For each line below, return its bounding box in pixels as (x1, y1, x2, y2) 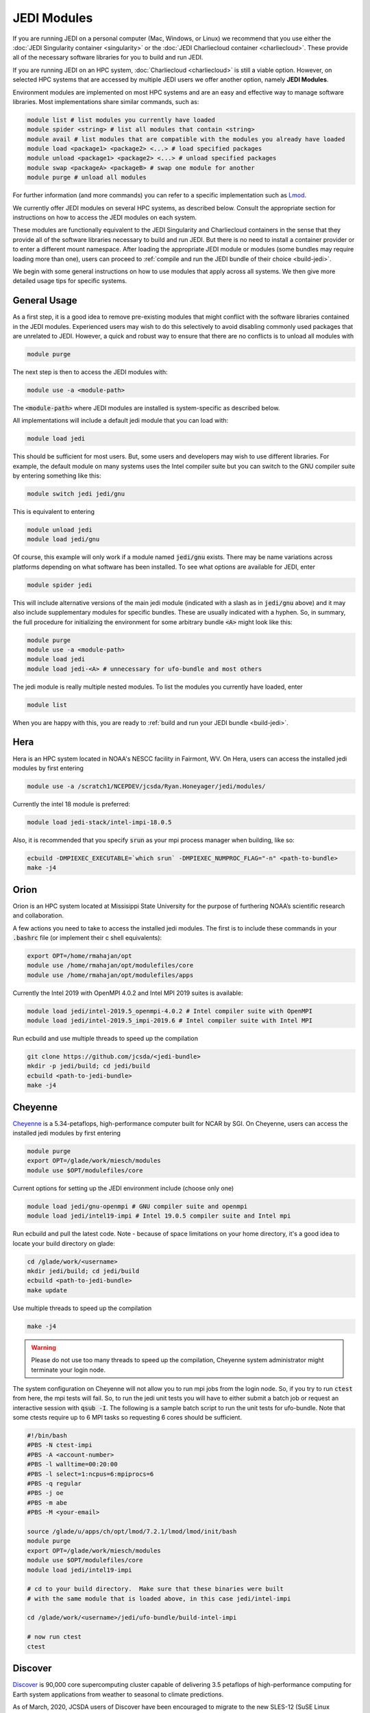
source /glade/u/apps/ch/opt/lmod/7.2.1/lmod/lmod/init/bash (27, 1527, 237, 1535)
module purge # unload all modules (27, 173, 147, 182)
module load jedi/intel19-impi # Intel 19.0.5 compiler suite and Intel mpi (27, 1212, 291, 1220)
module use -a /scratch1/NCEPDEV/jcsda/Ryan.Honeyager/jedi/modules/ (27, 782, 266, 790)
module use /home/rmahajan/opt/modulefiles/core (27, 961, 194, 970)
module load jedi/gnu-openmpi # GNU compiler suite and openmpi (27, 1203, 248, 1210)
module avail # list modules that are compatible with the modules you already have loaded (27, 135, 345, 143)
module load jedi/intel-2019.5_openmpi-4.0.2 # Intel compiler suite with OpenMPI (27, 1007, 313, 1015)
